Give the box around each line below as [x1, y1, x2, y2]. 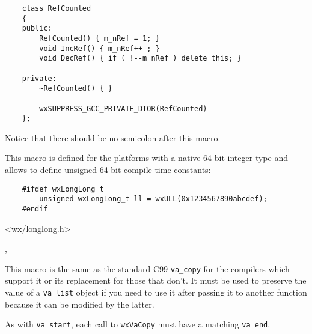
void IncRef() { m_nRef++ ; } [39, 44, 160, 53]
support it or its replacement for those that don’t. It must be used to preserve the [5, 274, 307, 287]
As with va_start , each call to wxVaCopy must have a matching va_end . [5, 318, 271, 330]
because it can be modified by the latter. [5, 297, 154, 310]
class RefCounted [22, 4, 91, 13]
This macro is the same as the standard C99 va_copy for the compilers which [5, 262, 290, 275]
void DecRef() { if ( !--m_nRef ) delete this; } [39, 54, 242, 63]
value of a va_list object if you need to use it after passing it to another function [5, 286, 307, 299]
